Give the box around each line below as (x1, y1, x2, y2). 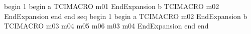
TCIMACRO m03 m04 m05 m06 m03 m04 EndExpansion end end (4, 20, 209, 31)
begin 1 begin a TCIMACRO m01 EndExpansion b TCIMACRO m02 (4, 1, 219, 11)
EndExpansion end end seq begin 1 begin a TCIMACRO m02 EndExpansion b (4, 10, 247, 21)
